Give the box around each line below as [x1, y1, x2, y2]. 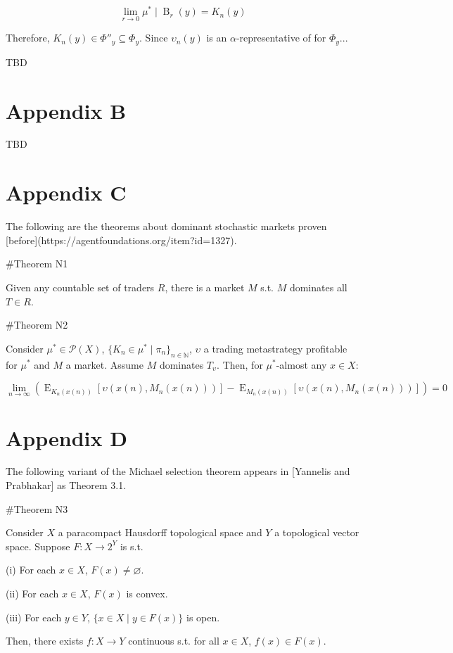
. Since [139, 30, 168, 45]
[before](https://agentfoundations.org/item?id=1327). [6, 232, 237, 247]
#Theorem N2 [6, 317, 68, 332]
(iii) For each [6, 609, 62, 624]
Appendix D [6, 423, 127, 452]
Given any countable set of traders [6, 279, 155, 294]
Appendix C [6, 178, 127, 207]
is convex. [126, 586, 168, 601]
